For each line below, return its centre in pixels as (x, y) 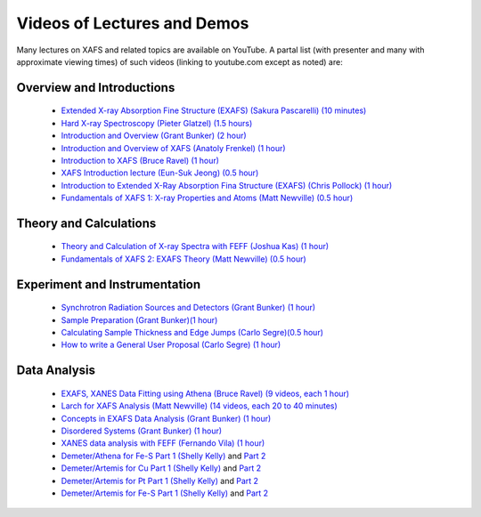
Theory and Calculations (86, 223)
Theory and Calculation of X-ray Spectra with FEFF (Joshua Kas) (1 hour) (195, 246)
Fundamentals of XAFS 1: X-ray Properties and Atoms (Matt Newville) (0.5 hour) (207, 198)
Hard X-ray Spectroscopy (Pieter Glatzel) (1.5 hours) (157, 123)
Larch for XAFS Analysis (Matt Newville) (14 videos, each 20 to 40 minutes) (199, 406)
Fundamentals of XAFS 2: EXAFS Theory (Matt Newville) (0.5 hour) (183, 259)
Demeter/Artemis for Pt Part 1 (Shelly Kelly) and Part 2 (159, 481)
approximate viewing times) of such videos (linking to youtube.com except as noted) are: (179, 61)
